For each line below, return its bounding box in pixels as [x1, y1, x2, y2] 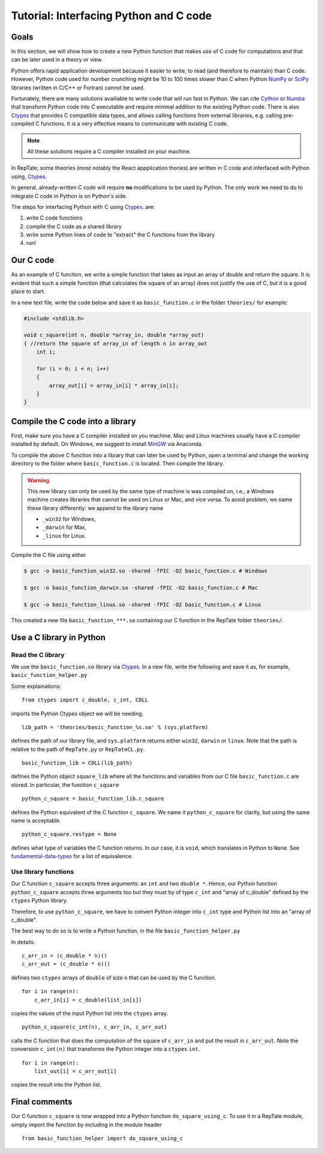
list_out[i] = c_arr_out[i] [34, 1068, 117, 1074]
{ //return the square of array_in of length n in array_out [23, 340, 208, 347]
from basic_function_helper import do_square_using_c [22, 1135, 183, 1142]
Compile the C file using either [11, 551, 86, 559]
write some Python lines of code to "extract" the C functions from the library [26, 231, 215, 238]
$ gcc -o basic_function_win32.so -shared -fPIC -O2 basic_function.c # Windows [23, 568, 268, 574]
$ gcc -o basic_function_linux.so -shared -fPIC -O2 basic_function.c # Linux [23, 601, 261, 608]
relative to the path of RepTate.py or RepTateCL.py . [11, 745, 145, 753]
